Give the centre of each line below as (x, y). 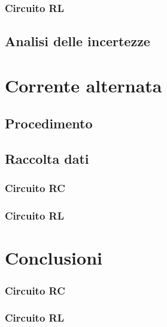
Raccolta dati (47, 159)
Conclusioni (54, 258)
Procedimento (49, 123)
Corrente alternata (83, 85)
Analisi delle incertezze (78, 41)
